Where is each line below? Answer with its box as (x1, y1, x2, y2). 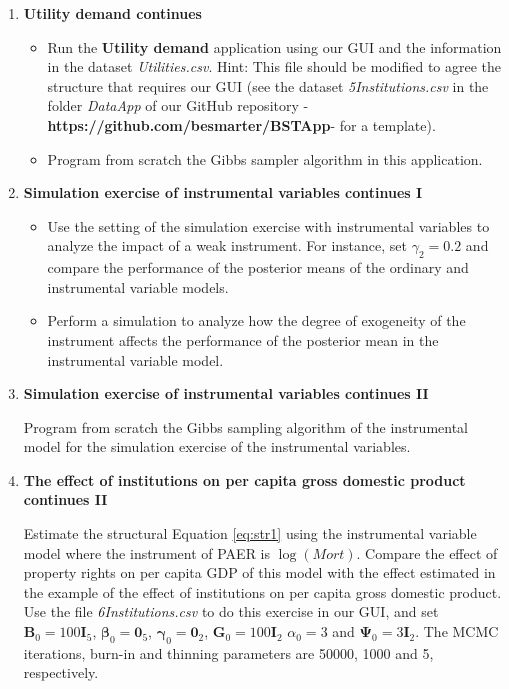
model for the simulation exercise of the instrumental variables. (23, 436, 411, 457)
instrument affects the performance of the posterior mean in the (47, 329, 439, 350)
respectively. (23, 662, 99, 683)
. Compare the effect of (356, 542, 498, 563)
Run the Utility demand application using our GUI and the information (47, 36, 502, 57)
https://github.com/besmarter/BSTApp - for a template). (47, 114, 436, 135)
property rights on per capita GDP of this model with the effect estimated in (23, 562, 496, 583)
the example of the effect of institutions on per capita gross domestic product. (23, 581, 502, 602)
